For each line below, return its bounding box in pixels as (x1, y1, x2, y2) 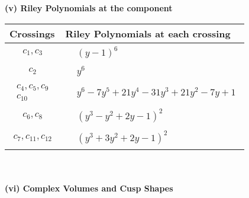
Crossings (9, 26, 55, 40)
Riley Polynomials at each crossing (65, 26, 231, 40)
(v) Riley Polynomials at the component (5, 2, 173, 14)
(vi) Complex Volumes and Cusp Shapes (5, 181, 173, 194)
